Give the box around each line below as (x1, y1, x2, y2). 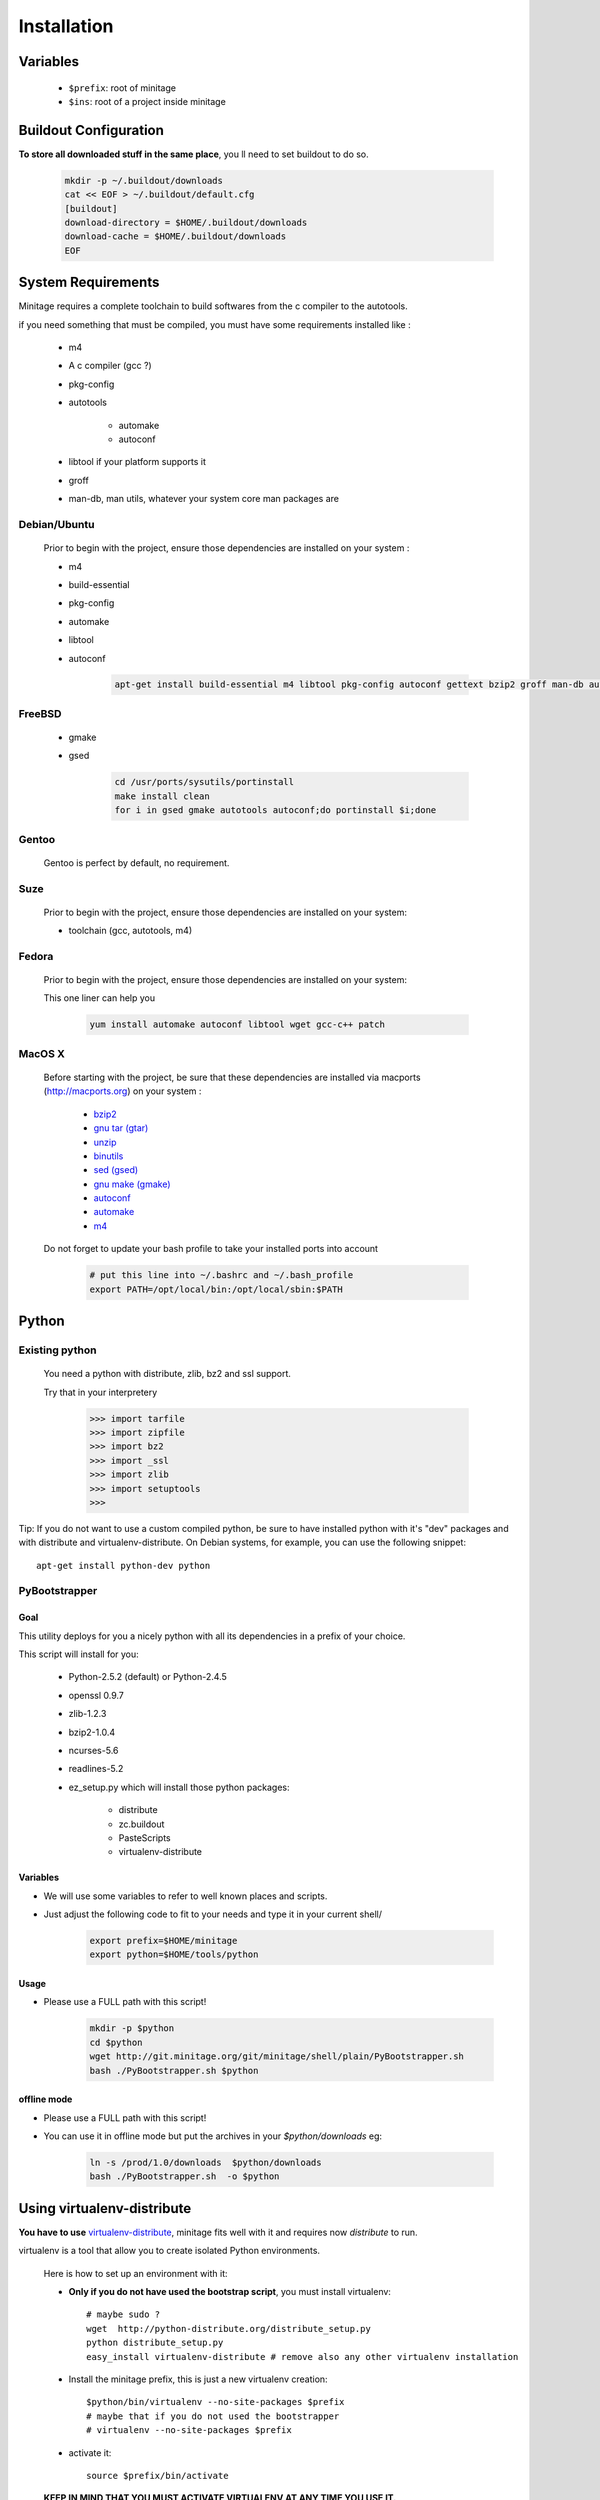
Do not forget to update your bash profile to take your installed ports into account (43, 1243, 379, 1255)
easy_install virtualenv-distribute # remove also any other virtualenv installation (86, 2351, 519, 2362)
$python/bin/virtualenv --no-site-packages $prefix (86, 2396, 345, 2408)
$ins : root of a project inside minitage (68, 95, 227, 107)
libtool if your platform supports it (68, 456, 207, 468)
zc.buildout (118, 1818, 165, 1830)
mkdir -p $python (89, 2023, 175, 2034)
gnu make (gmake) (93, 1178, 171, 1190)
